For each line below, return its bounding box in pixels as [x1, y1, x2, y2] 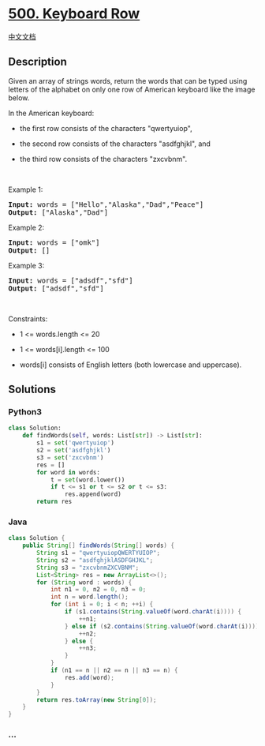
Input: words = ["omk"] [8, 238, 100, 247]
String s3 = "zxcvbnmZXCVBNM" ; [36, 564, 140, 572]
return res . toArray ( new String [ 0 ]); [36, 695, 157, 703]
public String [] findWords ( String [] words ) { [22, 542, 175, 549]
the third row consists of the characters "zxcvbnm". [19, 154, 188, 163]
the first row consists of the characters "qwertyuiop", [19, 123, 192, 133]
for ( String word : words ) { [36, 578, 132, 587]
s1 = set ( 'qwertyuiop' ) [36, 439, 114, 447]
